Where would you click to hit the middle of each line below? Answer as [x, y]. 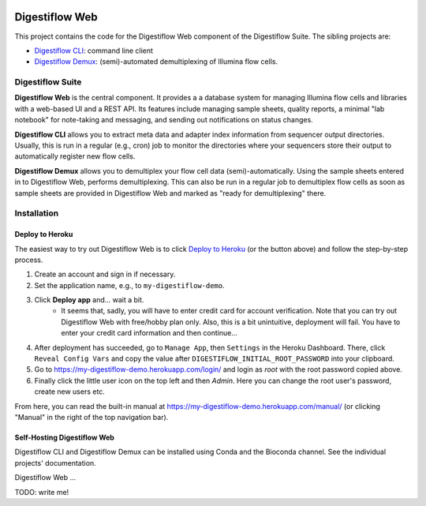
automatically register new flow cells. [75, 156]
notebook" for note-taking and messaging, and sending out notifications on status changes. [164, 120]
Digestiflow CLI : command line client [94, 51]
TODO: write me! [42, 492]
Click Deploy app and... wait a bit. [89, 300]
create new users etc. [70, 392]
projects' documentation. [55, 463]
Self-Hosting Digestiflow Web [64, 437]
